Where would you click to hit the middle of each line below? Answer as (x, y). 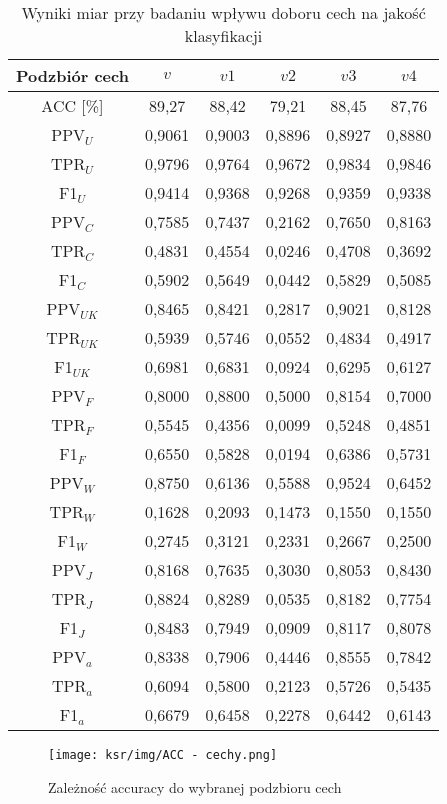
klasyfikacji (223, 35)
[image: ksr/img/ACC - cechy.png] (163, 755)
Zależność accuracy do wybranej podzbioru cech (195, 786)
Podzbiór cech (72, 75)
